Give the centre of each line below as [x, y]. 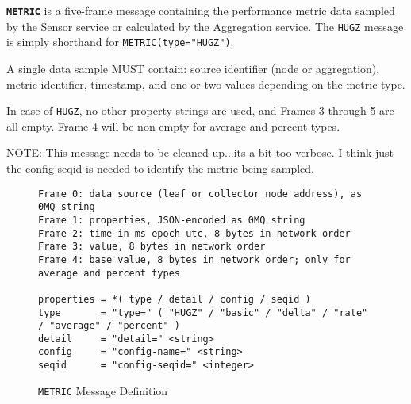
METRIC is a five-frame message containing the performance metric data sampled [201, 10]
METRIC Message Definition [103, 390]
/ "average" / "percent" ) [109, 326]
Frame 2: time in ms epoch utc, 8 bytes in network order [194, 233]
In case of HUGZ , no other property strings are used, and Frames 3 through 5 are [200, 111]
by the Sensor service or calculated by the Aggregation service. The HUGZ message [205, 26]
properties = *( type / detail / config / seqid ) [175, 299]
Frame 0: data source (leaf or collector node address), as [200, 194]
